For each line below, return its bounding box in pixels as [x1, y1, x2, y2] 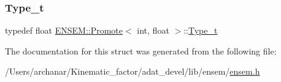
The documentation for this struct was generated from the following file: [5, 44, 277, 57]
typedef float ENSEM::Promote [5, 24, 123, 37]
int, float [137, 24, 169, 37]
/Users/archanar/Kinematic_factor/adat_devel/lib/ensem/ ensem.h [5, 65, 260, 78]
